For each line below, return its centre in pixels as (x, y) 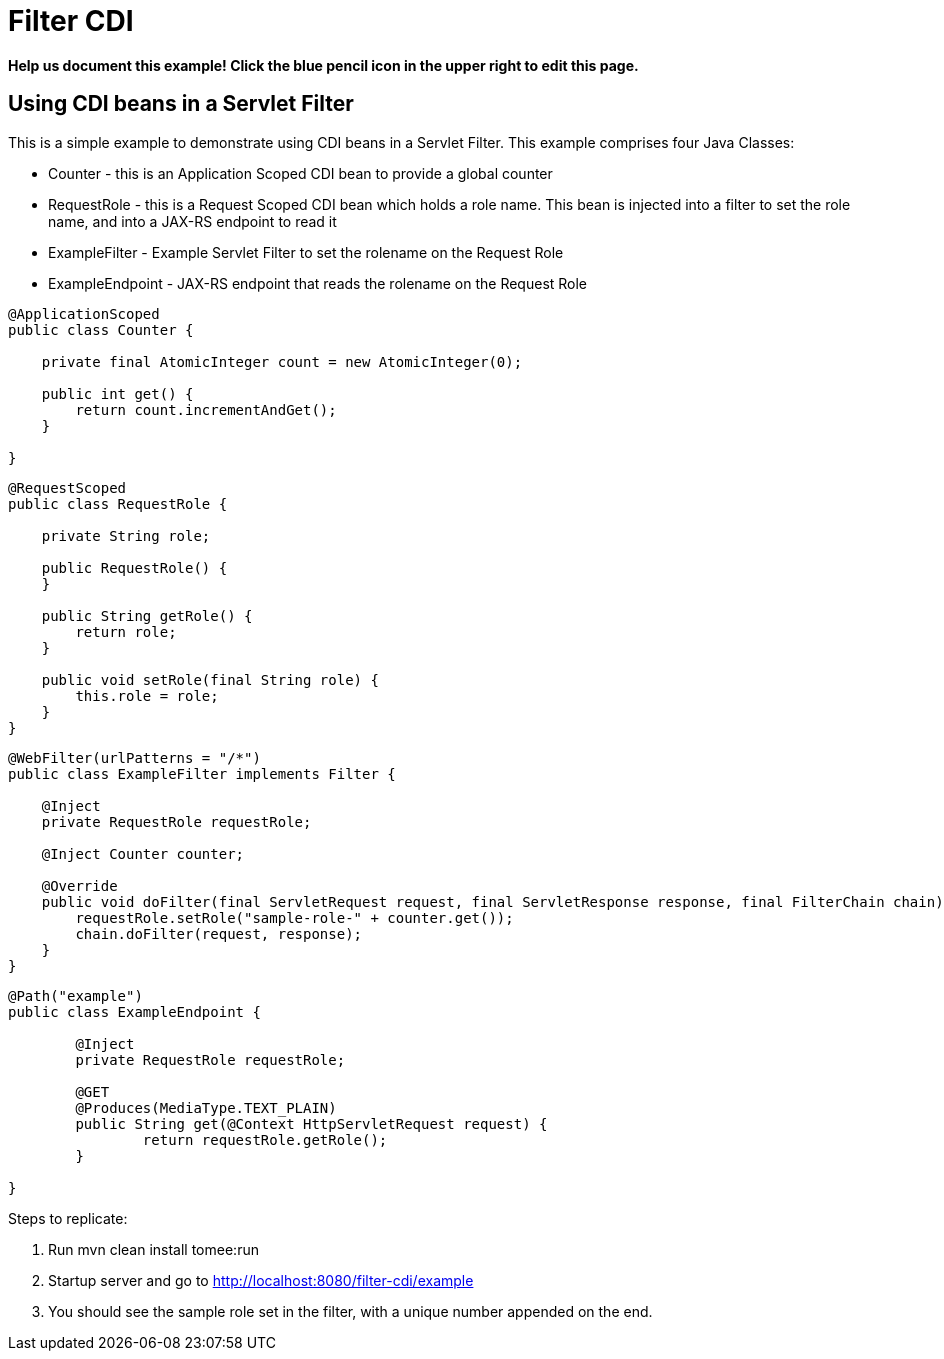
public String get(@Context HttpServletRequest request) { (311, 1123)
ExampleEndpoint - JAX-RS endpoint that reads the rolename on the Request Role (318, 283)
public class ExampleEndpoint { (134, 1011)
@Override (79, 885)
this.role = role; (147, 695)
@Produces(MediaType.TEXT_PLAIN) (206, 1107)
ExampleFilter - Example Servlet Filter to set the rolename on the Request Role (306, 252)
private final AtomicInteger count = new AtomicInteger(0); (282, 361)
